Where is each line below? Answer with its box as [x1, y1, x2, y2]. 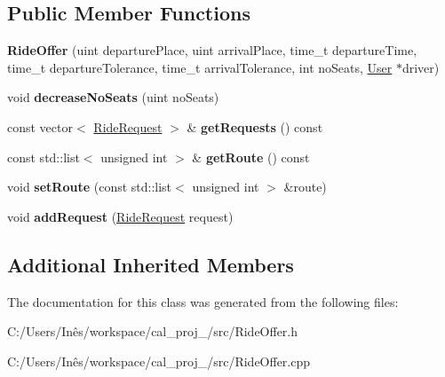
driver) [401, 58, 440, 76]
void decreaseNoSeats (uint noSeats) [7, 88, 219, 106]
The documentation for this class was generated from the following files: [7, 292, 399, 310]
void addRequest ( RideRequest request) [7, 207, 234, 225]
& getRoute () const [192, 147, 310, 166]
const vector [7, 117, 73, 136]
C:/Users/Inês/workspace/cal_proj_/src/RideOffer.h [7, 322, 298, 341]
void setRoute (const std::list [7, 177, 172, 196]
